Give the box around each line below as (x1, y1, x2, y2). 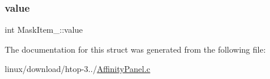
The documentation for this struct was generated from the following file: (5, 43, 266, 55)
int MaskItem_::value (5, 23, 83, 36)
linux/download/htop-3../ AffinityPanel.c (5, 63, 150, 75)
